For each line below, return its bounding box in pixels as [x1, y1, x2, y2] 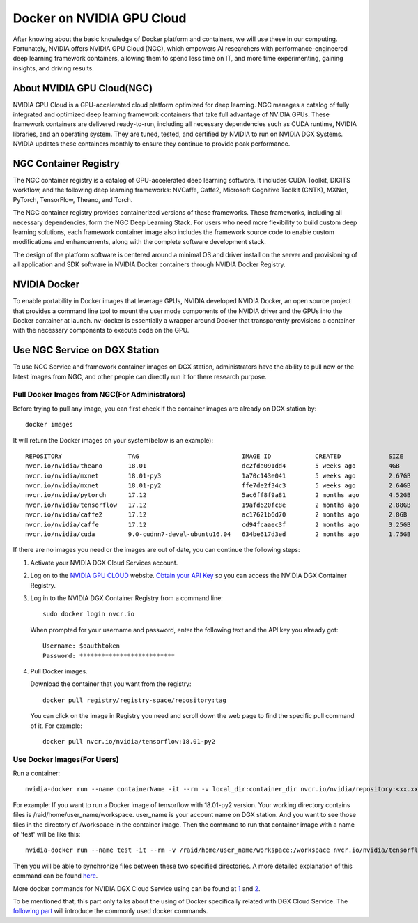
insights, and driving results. [13, 63, 94, 73]
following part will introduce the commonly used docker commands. [13, 907, 208, 915]
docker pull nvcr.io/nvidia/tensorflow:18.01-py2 [42, 738, 216, 745]
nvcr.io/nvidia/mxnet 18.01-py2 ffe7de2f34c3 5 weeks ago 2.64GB [25, 482, 411, 489]
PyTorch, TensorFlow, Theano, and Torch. [13, 195, 133, 204]
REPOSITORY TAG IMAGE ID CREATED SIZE [25, 452, 404, 460]
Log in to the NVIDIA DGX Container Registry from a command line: [30, 593, 223, 602]
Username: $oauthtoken [42, 642, 121, 650]
